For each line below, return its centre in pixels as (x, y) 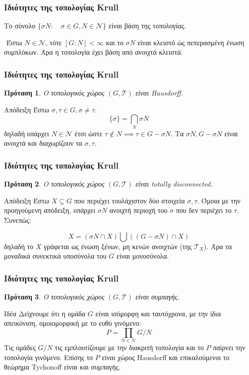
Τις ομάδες (20, 347)
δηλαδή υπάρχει (27, 133)
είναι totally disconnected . (174, 184)
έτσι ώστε (89, 133)
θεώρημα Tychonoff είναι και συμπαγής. (62, 367)
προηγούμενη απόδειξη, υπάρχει (50, 210)
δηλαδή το (19, 246)
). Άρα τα (218, 246)
